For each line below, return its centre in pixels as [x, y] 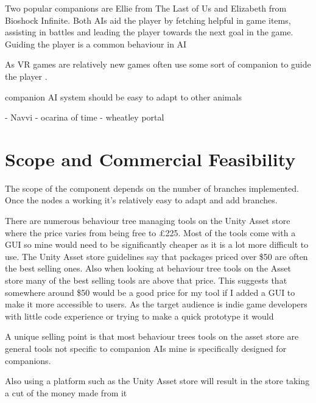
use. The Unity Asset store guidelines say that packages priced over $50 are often [156, 256]
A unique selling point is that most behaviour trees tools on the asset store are [152, 336]
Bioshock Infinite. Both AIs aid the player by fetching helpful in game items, [148, 20]
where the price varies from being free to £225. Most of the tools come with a [150, 232]
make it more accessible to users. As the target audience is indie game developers [156, 304]
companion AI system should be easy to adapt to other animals [123, 96]
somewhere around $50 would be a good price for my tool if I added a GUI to [150, 292]
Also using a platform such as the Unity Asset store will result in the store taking [157, 381]
